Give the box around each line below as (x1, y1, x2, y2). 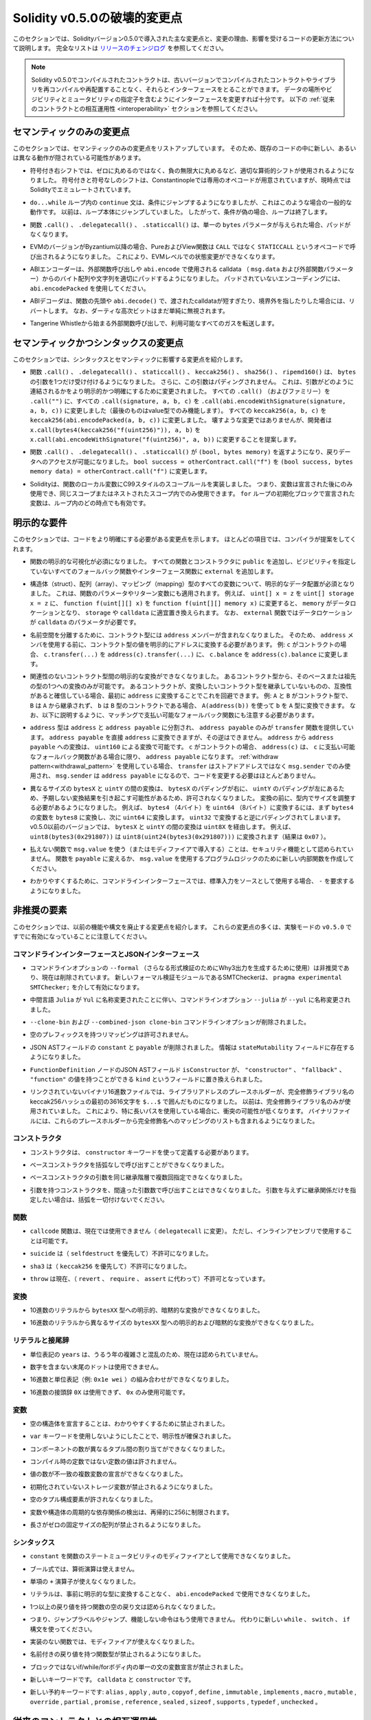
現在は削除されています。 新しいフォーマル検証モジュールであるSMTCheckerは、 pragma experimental (41, 974, 343, 982)
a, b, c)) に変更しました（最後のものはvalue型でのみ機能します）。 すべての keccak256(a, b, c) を (30, 406, 327, 414)
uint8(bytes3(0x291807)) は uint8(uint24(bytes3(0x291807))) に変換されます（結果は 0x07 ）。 (30, 832, 330, 841)
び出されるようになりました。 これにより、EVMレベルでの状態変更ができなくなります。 (30, 252, 279, 261)
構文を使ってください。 (30, 1624, 96, 1633)
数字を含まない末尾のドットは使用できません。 (30, 1362, 163, 1370)
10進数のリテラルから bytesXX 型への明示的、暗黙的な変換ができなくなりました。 (30, 1306, 264, 1314)
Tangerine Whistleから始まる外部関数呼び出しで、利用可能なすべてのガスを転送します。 (30, 319, 278, 327)
